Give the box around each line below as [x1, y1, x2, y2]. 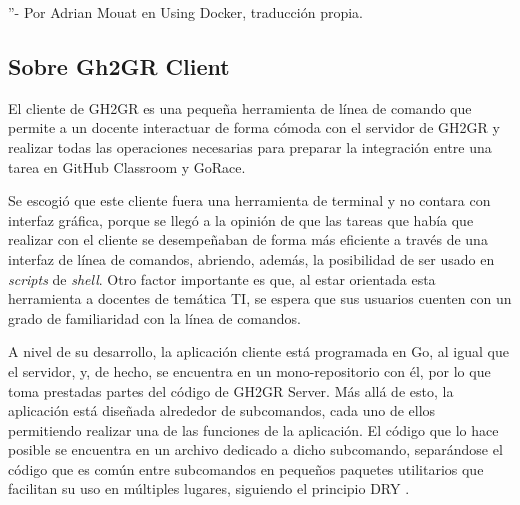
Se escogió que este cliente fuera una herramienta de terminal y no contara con [8, 190, 491, 211]
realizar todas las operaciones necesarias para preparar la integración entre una [8, 136, 492, 157]
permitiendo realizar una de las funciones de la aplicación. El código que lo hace [8, 419, 499, 440]
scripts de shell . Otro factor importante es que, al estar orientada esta [8, 268, 436, 289]
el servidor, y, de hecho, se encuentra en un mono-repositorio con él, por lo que [8, 360, 491, 381]
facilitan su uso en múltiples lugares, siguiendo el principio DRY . [8, 478, 410, 499]
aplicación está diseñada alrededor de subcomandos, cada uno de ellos [8, 400, 436, 421]
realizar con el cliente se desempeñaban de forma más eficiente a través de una [8, 229, 488, 250]
